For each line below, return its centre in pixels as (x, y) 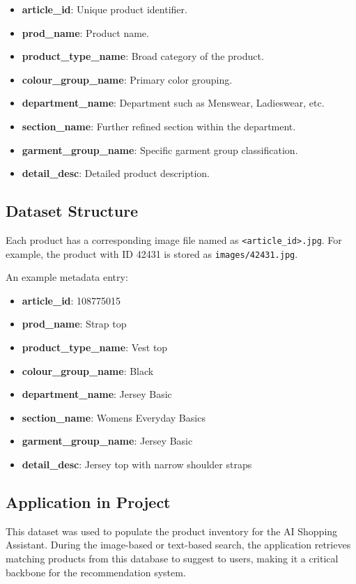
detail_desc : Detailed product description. (116, 173)
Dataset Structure (72, 211)
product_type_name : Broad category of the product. (143, 56)
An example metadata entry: (67, 277)
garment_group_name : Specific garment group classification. (160, 149)
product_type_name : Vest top (95, 347)
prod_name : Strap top (74, 324)
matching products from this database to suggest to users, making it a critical (172, 558)
